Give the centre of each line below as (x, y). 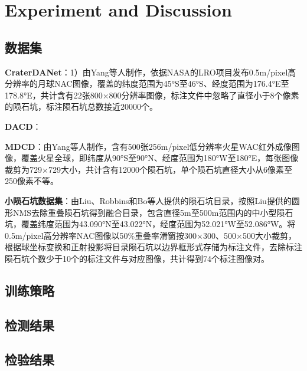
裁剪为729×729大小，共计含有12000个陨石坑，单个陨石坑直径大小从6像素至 (148, 169)
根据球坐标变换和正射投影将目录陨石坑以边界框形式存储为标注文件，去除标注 (153, 247)
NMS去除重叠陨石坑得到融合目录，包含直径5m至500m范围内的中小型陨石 (153, 212)
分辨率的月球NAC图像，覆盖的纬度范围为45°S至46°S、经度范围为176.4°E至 (147, 83)
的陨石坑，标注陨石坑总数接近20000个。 (81, 106)
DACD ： (23, 126)
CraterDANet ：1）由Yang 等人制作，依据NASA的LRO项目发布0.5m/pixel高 (151, 72)
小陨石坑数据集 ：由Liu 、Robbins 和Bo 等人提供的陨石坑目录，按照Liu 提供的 (148, 200)
